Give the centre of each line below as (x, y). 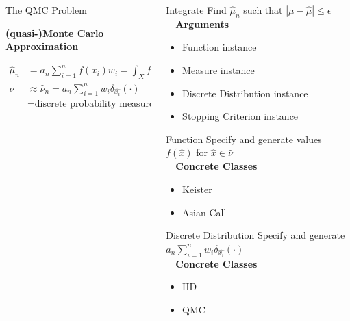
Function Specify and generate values (244, 139)
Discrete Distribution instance (245, 93)
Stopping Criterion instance (240, 116)
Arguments (202, 24)
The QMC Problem (46, 10)
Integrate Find (196, 10)
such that (263, 10)
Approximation (42, 46)
